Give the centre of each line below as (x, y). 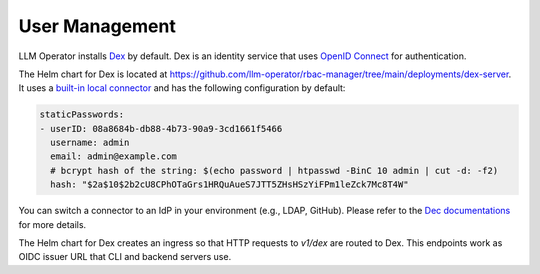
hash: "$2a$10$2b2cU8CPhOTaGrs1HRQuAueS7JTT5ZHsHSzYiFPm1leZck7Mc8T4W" (229, 184)
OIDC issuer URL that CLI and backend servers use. (125, 257)
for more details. (52, 224)
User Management (97, 26)
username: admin (90, 143)
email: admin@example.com (113, 156)
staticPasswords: (82, 114)
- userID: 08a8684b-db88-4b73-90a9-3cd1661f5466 (161, 128)
